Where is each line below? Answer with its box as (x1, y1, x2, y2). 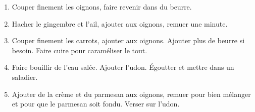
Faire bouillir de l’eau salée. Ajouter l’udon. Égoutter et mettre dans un (12, 62, 234, 72)
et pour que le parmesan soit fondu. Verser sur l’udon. (12, 98, 180, 109)
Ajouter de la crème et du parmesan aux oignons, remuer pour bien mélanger (12, 88, 251, 99)
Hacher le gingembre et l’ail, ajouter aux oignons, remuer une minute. (12, 18, 228, 29)
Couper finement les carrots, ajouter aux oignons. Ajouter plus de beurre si (12, 35, 245, 46)
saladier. (12, 71, 38, 82)
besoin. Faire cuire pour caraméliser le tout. (12, 45, 147, 55)
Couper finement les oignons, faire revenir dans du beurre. (12, 2, 192, 12)
